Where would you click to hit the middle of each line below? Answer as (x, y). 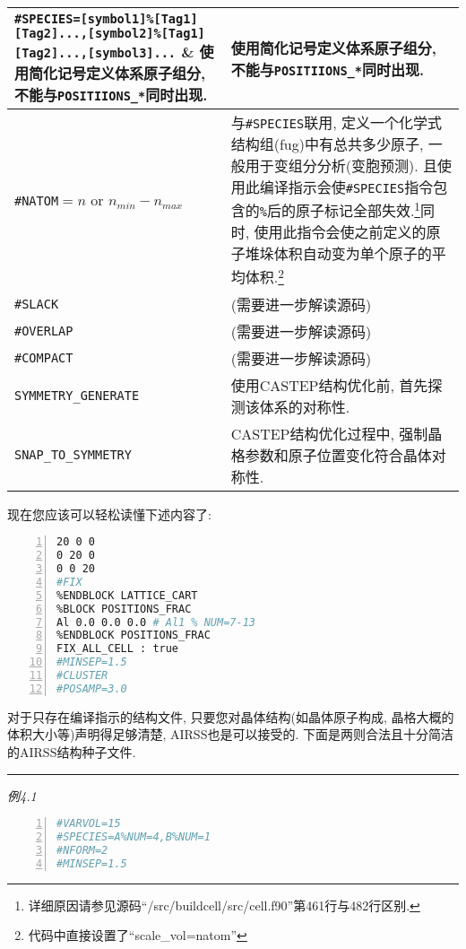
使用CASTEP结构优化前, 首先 (329, 385)
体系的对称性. (305, 406)
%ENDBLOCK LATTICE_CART (127, 595)
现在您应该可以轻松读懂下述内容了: (109, 514)
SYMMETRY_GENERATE (77, 395)
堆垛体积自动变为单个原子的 (338, 254)
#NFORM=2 (82, 850)
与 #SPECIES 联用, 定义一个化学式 (336, 122)
